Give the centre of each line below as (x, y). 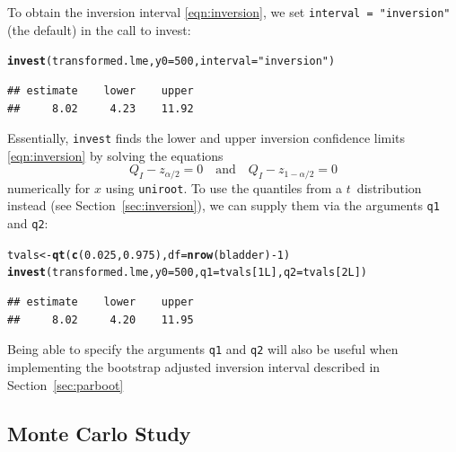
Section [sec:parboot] (66, 384)
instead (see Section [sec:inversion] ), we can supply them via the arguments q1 (224, 205)
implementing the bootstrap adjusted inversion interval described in (194, 366)
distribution (389, 187)
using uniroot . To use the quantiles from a (224, 187)
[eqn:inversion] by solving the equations (115, 155)
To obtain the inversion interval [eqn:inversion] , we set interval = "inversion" (229, 12)
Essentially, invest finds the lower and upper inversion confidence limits (206, 138)
